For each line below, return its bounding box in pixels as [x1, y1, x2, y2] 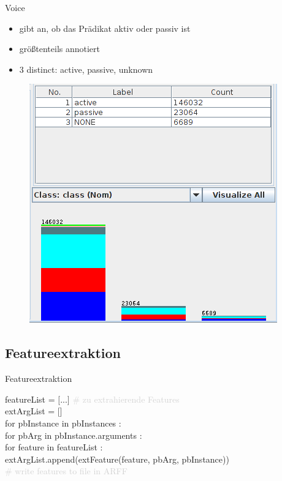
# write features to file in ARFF [5, 464, 128, 477]
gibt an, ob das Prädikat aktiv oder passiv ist [19, 21, 191, 34]
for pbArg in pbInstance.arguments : [5, 428, 142, 441]
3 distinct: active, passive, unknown [19, 62, 153, 75]
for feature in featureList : [5, 441, 103, 453]
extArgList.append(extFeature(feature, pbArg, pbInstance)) [5, 452, 229, 465]
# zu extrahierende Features [72, 392, 180, 405]
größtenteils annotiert [19, 42, 101, 55]
